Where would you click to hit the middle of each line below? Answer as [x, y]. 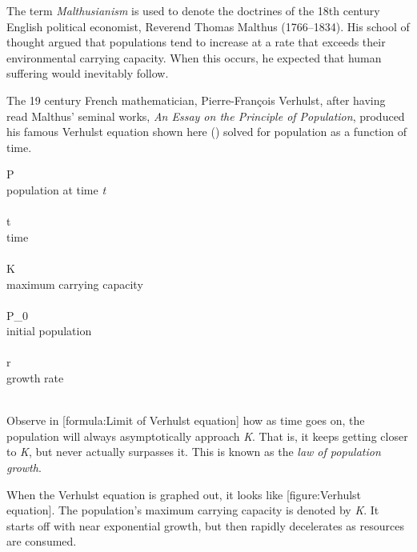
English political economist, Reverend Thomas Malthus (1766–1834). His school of [208, 26]
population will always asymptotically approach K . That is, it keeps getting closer [207, 436]
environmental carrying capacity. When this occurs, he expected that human [194, 57]
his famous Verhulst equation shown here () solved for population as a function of [206, 132]
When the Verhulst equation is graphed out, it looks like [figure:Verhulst [184, 494]
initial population [49, 331]
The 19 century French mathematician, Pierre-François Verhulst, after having [196, 100]
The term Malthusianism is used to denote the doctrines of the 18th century [193, 10]
